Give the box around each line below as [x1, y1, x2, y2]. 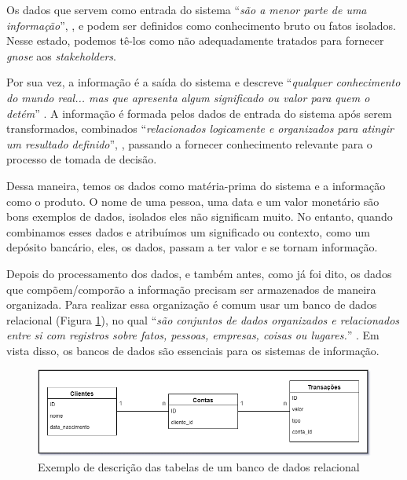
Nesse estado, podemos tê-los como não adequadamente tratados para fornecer [6, 32, 384, 49]
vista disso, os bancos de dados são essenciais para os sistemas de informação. [6, 342, 379, 358]
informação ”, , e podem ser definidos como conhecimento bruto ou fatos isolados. [6, 16, 397, 33]
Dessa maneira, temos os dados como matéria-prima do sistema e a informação [6, 177, 386, 193]
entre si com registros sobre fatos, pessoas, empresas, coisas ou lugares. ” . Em [6, 327, 379, 343]
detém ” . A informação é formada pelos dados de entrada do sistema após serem [6, 104, 392, 121]
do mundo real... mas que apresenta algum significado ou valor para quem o [6, 89, 370, 105]
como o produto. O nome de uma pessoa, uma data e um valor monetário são [6, 192, 379, 209]
